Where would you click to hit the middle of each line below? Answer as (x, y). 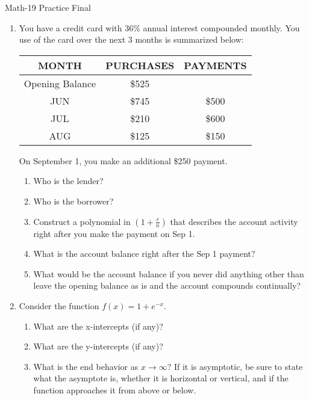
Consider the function (59, 305)
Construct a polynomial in (82, 221)
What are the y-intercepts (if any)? (98, 346)
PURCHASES (140, 65)
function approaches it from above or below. (115, 389)
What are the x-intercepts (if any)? (98, 326)
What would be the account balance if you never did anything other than (169, 273)
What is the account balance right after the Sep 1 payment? (144, 254)
